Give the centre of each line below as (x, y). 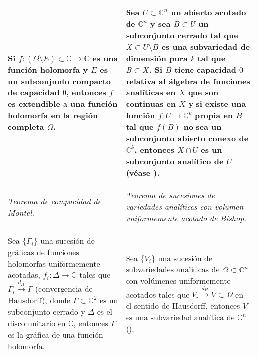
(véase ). (143, 172)
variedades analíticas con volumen (185, 207)
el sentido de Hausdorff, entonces (183, 306)
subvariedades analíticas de (173, 269)
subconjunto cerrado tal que (182, 35)
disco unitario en (37, 323)
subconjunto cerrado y (47, 311)
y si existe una (217, 104)
